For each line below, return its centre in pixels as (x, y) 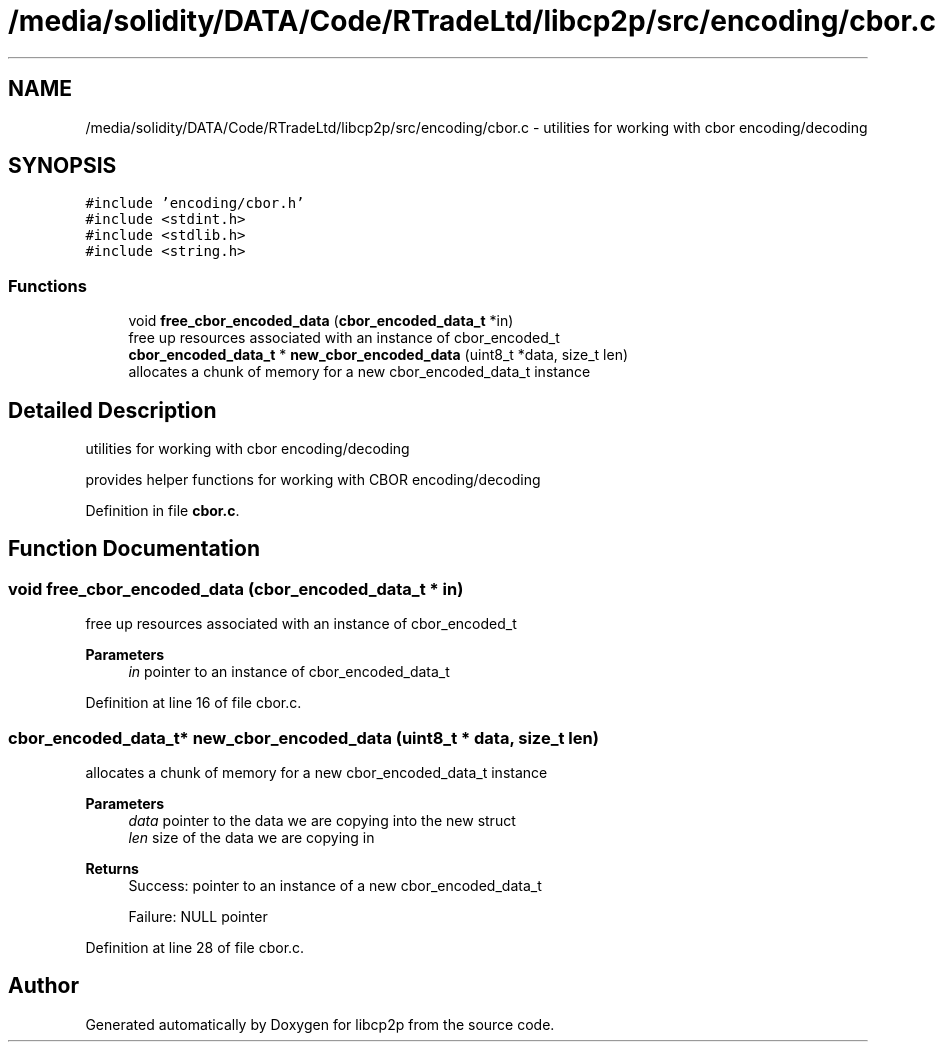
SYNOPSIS (62, 166)
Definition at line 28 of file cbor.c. (195, 947)
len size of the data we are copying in (251, 837)
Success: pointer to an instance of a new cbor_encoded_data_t (335, 885)
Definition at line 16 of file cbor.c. (193, 703)
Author (43, 986)
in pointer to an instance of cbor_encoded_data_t (289, 672)
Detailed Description (112, 410)
